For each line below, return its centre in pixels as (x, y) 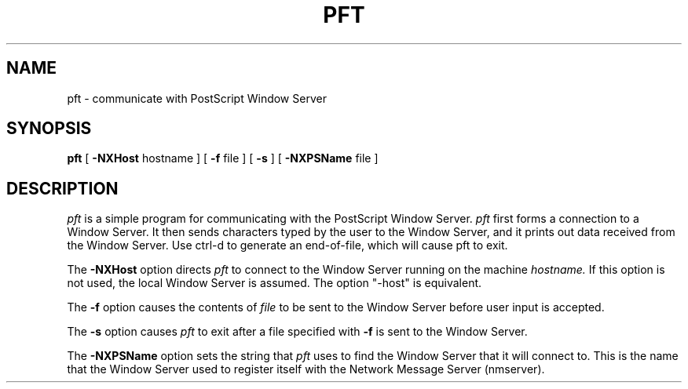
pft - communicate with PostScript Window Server (197, 98)
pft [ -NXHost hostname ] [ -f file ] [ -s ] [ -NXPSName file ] (223, 158)
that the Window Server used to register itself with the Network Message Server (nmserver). (306, 369)
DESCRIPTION (62, 188)
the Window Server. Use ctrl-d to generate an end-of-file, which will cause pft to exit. (287, 245)
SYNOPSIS (49, 129)
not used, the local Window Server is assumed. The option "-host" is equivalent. (274, 283)
